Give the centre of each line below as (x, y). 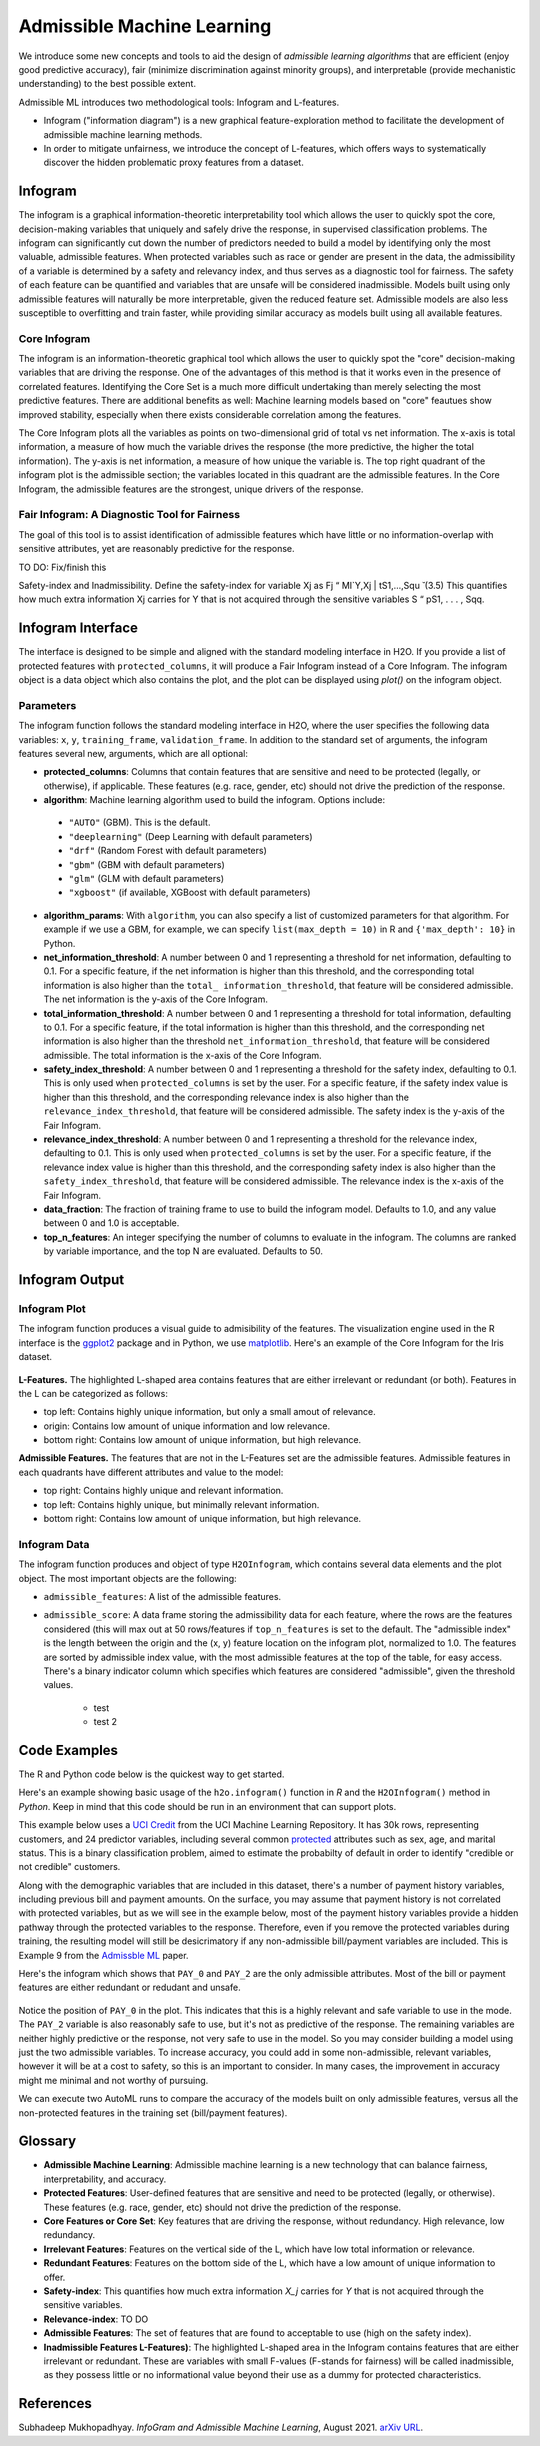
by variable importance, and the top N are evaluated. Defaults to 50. (183, 1251)
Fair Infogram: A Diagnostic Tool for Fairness (129, 515)
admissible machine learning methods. (123, 134)
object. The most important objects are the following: (127, 1578)
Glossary (47, 2141)
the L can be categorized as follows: (93, 1393)
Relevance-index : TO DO (96, 2319)
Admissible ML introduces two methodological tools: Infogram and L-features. (179, 102)
